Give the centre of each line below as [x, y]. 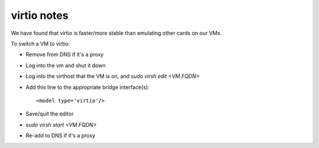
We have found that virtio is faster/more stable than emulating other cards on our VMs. [116, 33]
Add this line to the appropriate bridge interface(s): [88, 87]
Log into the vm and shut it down [66, 65]
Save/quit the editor [50, 114]
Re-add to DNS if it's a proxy [61, 136]
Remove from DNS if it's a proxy [65, 55]
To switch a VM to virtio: [40, 44]
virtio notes [40, 15]
